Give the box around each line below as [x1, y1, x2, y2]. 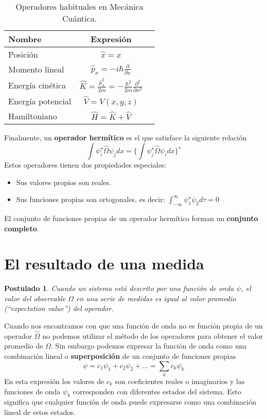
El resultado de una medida [4, 253, 204, 274]
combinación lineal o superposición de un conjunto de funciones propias [4, 351, 236, 361]
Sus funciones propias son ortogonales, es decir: [16, 194, 165, 205]
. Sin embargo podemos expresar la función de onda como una [50, 340, 247, 351]
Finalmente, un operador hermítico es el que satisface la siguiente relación [4, 132, 247, 143]
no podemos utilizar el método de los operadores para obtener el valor [42, 330, 263, 341]
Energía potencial [8, 95, 72, 107]
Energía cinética [8, 79, 66, 92]
